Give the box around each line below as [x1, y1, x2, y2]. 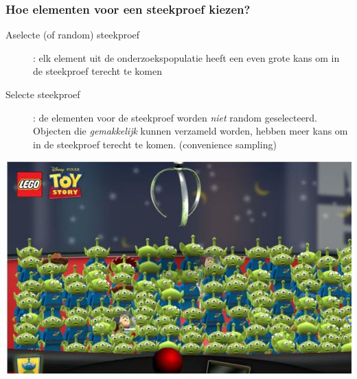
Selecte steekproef [5, 87, 80, 101]
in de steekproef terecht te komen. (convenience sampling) [33, 137, 277, 151]
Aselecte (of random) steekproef [5, 27, 140, 42]
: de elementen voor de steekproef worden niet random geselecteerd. [33, 110, 318, 124]
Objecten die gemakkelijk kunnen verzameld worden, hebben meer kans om [33, 124, 348, 138]
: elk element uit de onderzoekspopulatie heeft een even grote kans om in [33, 50, 340, 65]
